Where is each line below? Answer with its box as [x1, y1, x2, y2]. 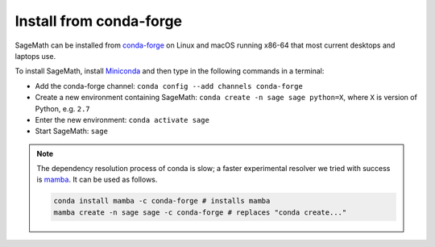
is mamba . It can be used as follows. [36, 174, 158, 185]
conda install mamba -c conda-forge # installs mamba [53, 196, 271, 206]
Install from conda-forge [14, 12, 183, 30]
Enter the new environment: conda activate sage [35, 115, 209, 124]
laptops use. [14, 51, 56, 61]
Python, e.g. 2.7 [35, 103, 90, 113]
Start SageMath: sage [35, 126, 109, 136]
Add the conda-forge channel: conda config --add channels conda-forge [35, 81, 304, 90]
